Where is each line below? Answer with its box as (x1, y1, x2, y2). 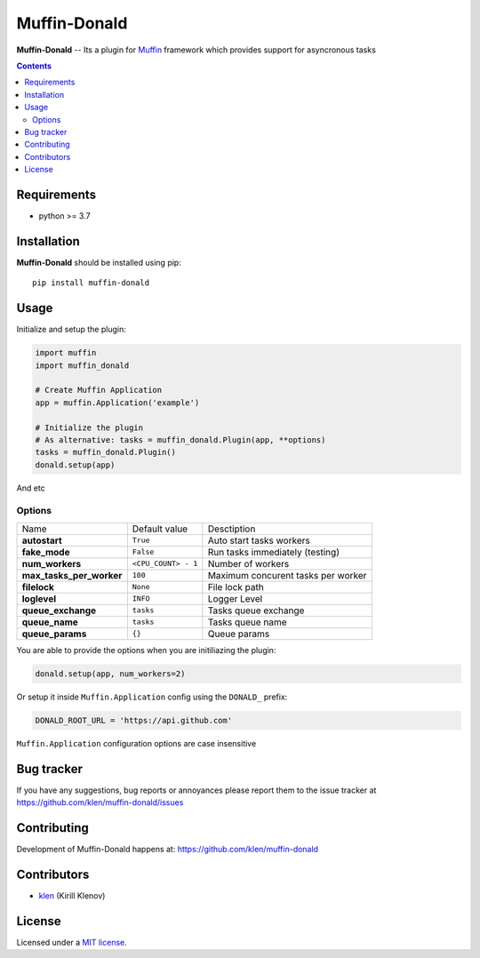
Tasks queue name (207, 616, 288, 628)
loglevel (21, 592, 57, 604)
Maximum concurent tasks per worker (207, 569, 367, 581)
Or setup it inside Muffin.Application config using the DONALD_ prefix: (16, 691, 288, 702)
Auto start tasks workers (207, 534, 310, 547)
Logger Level (207, 592, 263, 604)
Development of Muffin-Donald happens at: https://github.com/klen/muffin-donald (16, 843, 319, 854)
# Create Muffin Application (35, 385, 163, 395)
